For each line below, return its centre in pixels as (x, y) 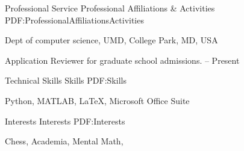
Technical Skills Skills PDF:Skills (66, 80)
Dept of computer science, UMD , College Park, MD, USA (111, 40)
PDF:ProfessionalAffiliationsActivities (74, 20)
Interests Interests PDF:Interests (65, 121)
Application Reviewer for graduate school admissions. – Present (122, 60)
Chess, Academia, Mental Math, (64, 141)
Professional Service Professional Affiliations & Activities (110, 8)
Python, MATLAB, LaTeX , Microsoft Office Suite (97, 100)
